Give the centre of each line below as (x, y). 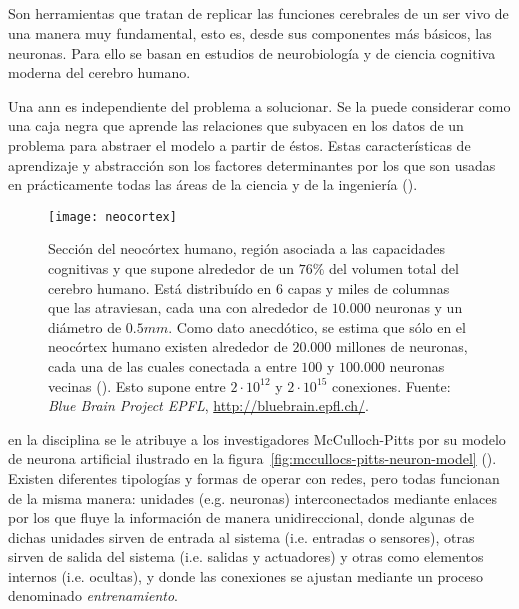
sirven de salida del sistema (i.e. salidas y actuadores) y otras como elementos (246, 556)
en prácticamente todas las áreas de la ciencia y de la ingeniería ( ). (213, 184)
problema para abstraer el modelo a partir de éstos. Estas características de (239, 144)
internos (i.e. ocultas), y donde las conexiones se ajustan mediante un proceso (246, 575)
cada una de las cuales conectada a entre (172, 365)
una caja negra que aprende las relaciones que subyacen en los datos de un (236, 125)
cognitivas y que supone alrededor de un (171, 267)
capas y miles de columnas (368, 287)
